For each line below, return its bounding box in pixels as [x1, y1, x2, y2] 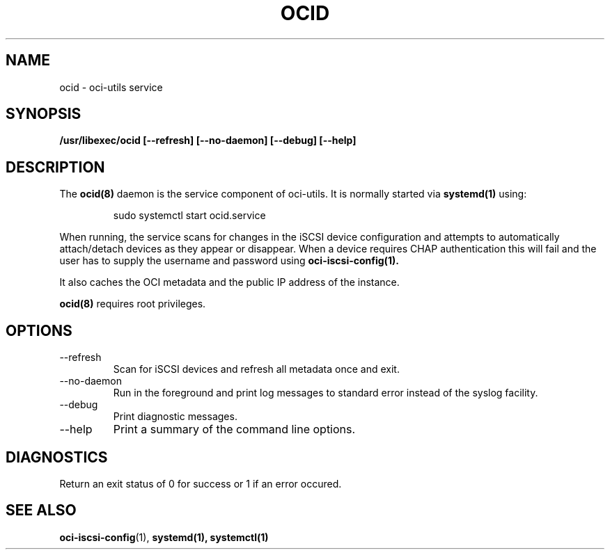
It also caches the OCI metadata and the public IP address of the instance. [59, 276, 400, 289]
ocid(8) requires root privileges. [59, 298, 206, 310]
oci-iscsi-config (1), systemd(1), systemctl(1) [59, 531, 269, 543]
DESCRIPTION [6, 158, 105, 176]
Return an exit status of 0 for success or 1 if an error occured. [59, 477, 342, 490]
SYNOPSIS [6, 105, 81, 123]
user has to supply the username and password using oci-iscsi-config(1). [59, 255, 399, 267]
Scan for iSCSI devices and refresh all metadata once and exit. [113, 363, 400, 376]
